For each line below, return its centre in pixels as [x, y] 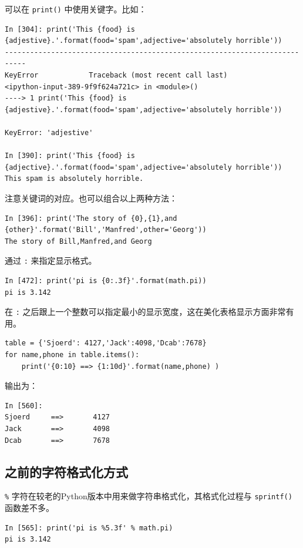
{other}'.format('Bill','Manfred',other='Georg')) [106, 230]
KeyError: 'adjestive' [49, 133]
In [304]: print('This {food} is [70, 29]
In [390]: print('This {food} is [70, 156]
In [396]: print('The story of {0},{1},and [91, 218]
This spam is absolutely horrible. [74, 179]
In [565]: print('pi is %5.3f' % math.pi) [89, 528]
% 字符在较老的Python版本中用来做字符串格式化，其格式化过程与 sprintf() [149, 496]
